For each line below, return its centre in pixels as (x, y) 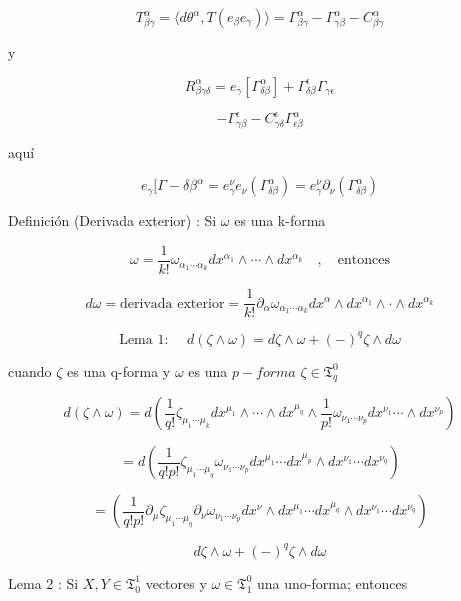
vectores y (176, 582)
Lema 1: (144, 339)
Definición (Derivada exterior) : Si (112, 220)
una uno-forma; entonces (332, 582)
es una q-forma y (119, 370)
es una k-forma (280, 220)
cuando (30, 370)
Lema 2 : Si (43, 582)
